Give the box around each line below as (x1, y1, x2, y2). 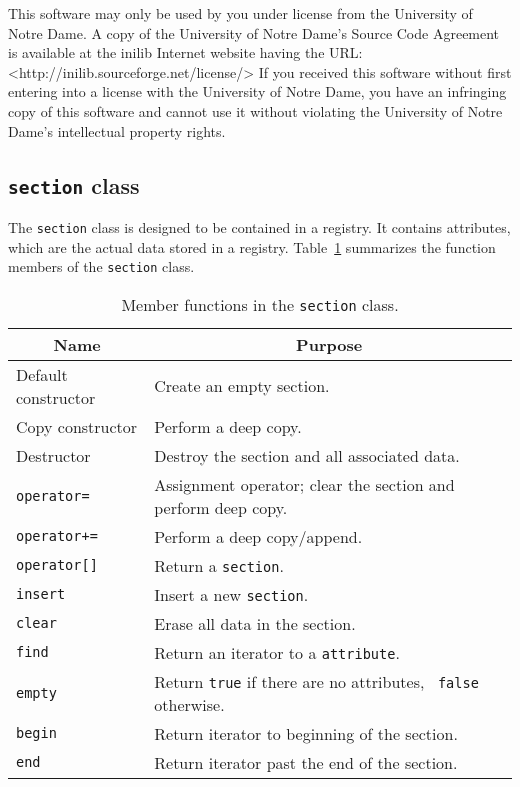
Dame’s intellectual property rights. (8, 120, 226, 141)
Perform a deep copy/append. (154, 524, 363, 548)
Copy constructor (16, 414, 138, 438)
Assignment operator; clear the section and (154, 472, 455, 496)
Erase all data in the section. (154, 611, 356, 635)
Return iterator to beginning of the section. (154, 721, 458, 745)
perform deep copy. (154, 495, 288, 519)
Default (16, 362, 68, 386)
